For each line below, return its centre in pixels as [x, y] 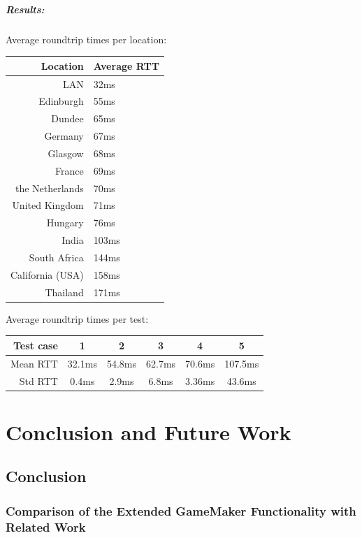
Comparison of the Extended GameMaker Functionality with [181, 510]
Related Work [46, 526]
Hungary [65, 223]
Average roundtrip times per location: [86, 39]
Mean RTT [34, 363]
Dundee [67, 118]
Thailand [64, 292]
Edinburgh [61, 101]
